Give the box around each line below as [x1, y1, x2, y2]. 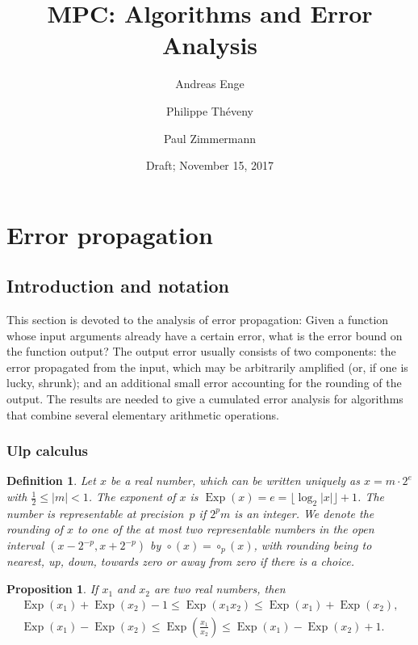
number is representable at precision [6, 504, 184, 521]
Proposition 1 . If [6, 580, 98, 597]
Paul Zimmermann [163, 129, 257, 146]
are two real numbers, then [153, 580, 286, 597]
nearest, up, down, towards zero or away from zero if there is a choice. [6, 553, 355, 570]
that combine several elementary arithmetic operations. [6, 406, 279, 423]
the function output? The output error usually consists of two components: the [6, 343, 396, 360]
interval [6, 537, 44, 554]
